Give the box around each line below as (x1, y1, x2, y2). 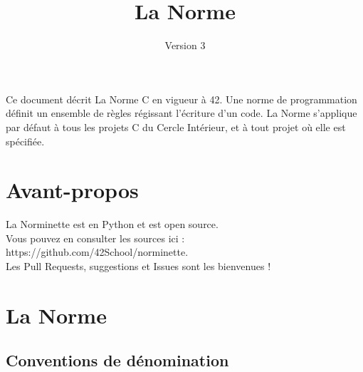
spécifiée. (6, 133, 45, 148)
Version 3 (164, 38, 206, 53)
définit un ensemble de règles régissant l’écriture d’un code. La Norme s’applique (6, 105, 357, 120)
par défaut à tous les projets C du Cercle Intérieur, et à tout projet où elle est (6, 119, 346, 134)
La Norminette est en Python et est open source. (6, 217, 219, 232)
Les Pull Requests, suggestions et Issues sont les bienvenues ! (6, 259, 271, 273)
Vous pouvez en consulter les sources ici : (6, 230, 185, 245)
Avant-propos (6, 175, 139, 205)
